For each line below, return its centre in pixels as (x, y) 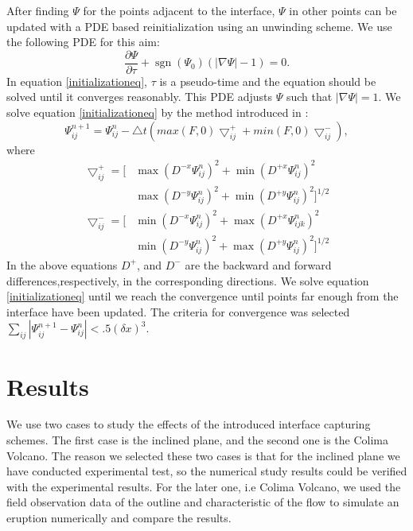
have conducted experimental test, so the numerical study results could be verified (207, 471)
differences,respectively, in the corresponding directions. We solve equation (188, 280)
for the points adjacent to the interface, (179, 10)
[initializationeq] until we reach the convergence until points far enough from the (203, 296)
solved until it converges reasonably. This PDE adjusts (140, 97)
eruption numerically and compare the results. (119, 517)
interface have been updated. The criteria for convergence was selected (178, 311)
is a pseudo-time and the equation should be (268, 81)
